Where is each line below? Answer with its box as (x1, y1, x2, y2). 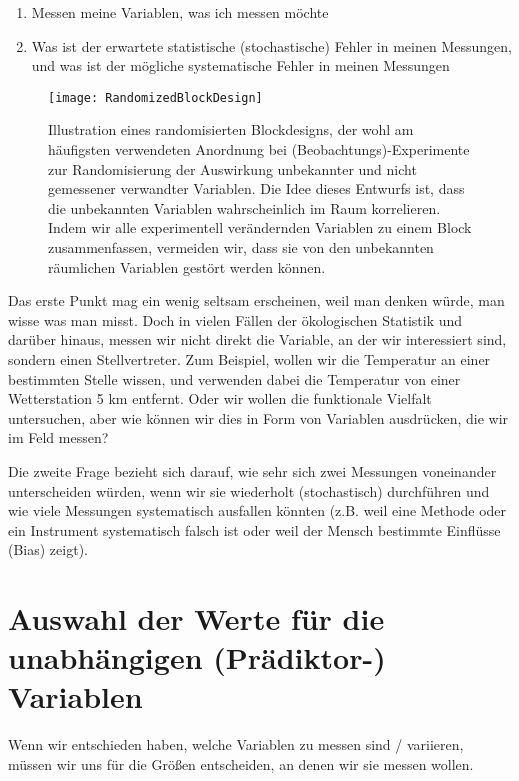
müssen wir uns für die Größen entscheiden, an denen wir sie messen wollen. (8, 754, 474, 774)
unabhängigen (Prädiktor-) (8, 637, 386, 678)
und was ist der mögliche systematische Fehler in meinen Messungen (31, 55, 450, 76)
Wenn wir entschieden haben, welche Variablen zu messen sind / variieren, (8, 734, 464, 755)
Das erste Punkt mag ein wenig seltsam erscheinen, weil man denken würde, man (8, 290, 505, 311)
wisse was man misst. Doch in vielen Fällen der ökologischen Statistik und (8, 309, 463, 330)
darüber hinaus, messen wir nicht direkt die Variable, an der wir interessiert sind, (8, 329, 507, 350)
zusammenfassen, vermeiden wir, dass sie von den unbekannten (48, 237, 434, 257)
